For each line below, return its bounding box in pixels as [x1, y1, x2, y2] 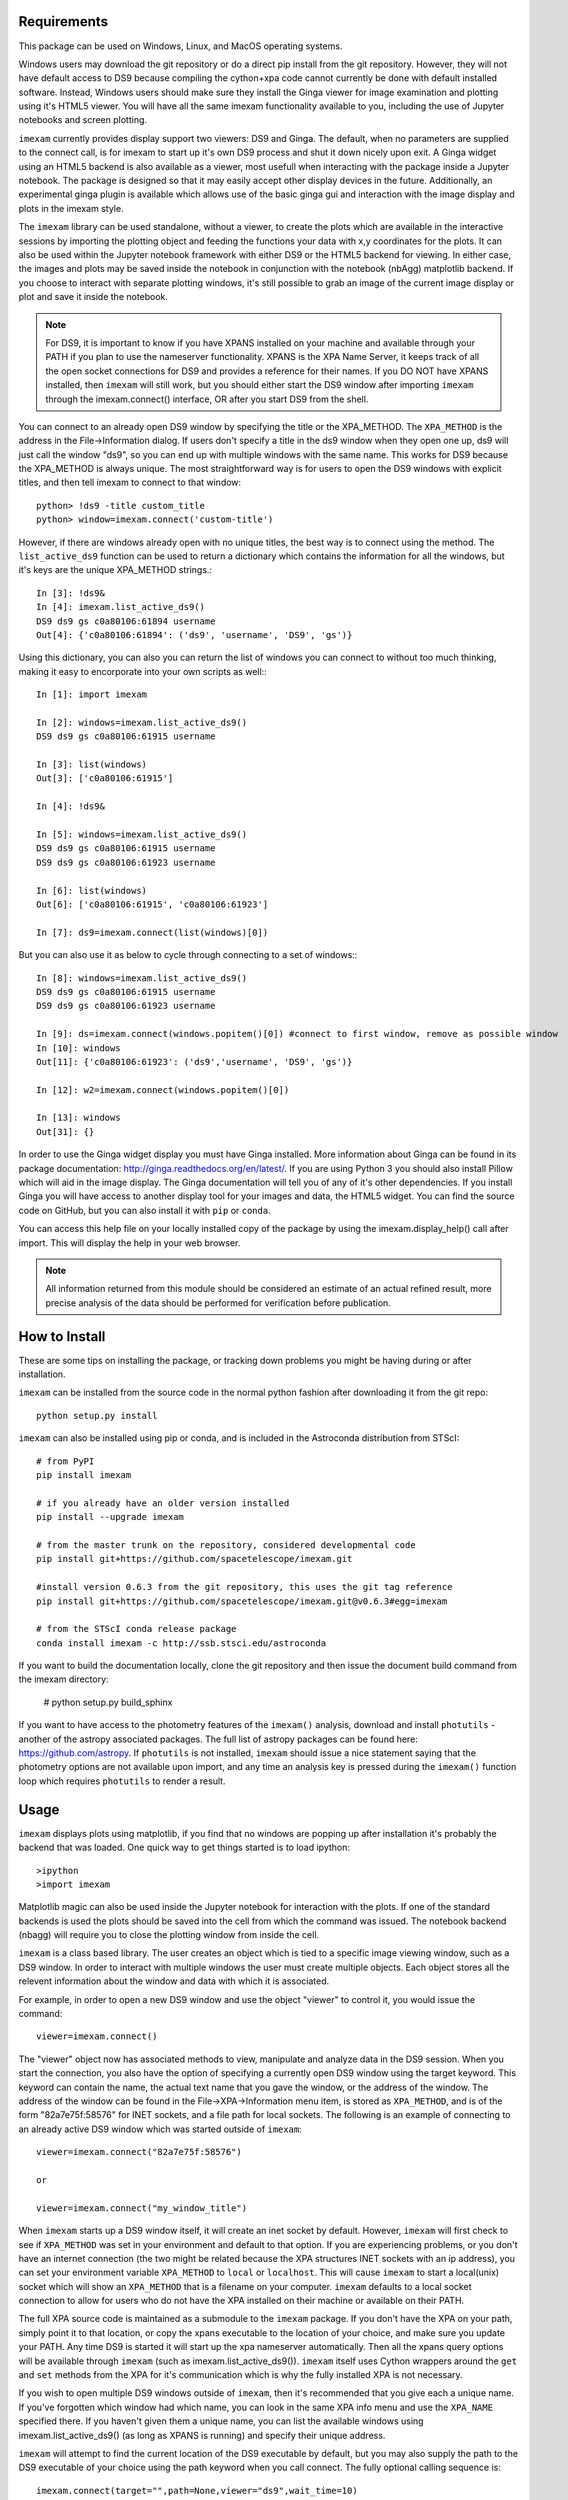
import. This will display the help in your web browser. [18, 1236, 241, 1249]
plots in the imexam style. [18, 202, 124, 214]
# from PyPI [36, 1455, 95, 1467]
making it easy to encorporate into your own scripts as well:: [18, 665, 267, 677]
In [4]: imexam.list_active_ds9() [36, 601, 205, 613]
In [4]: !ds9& [36, 801, 105, 812]
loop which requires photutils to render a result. [18, 1775, 226, 1787]
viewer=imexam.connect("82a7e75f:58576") [36, 2146, 242, 2158]
